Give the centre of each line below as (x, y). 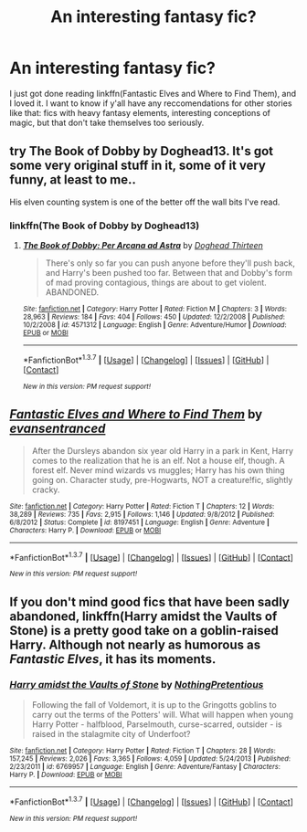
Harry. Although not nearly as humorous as (135, 644)
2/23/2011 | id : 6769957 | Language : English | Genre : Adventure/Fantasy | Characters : (145, 766)
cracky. (46, 490)
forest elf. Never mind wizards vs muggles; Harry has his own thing (158, 470)
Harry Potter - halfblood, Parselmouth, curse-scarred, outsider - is (157, 724)
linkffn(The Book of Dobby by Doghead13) (105, 226)
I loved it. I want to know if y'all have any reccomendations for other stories (151, 103)
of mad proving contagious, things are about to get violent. (156, 283)
